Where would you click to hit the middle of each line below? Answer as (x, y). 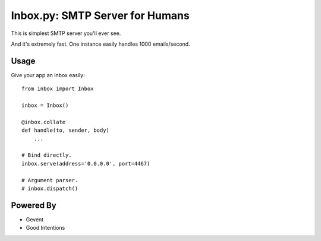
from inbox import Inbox (58, 89)
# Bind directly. (47, 155)
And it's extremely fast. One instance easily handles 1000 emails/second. (100, 44)
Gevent (35, 219)
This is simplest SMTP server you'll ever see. (66, 33)
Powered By (34, 205)
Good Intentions (45, 228)
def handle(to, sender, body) (66, 130)
